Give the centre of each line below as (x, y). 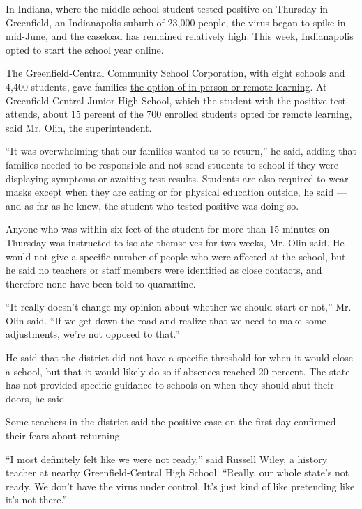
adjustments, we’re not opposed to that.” (93, 334)
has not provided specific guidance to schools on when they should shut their (170, 385)
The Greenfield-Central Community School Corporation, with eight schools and (175, 73)
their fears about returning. (64, 436)
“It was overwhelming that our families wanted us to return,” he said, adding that (181, 151)
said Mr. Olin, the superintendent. (79, 127)
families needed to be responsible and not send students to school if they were (172, 164)
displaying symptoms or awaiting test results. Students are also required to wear (177, 178)
